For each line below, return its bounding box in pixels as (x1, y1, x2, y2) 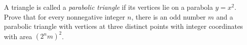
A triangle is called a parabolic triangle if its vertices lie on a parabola (4, 2, 213, 12)
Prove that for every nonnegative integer (4, 11, 125, 22)
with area (4, 31, 32, 41)
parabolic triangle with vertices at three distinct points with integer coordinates (4, 21, 243, 31)
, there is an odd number (131, 11, 206, 22)
